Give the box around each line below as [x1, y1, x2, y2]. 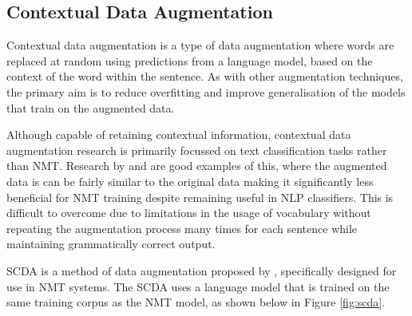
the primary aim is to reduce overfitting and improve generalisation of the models [6, 83, 406, 100]
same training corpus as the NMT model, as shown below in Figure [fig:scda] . [6, 294, 386, 310]
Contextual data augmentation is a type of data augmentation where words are [6, 37, 394, 53]
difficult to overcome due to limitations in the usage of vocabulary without [6, 204, 371, 221]
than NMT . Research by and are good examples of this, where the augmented [6, 157, 387, 174]
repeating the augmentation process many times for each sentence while [6, 219, 358, 236]
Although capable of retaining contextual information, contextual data [6, 126, 351, 143]
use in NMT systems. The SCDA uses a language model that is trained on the [6, 278, 390, 294]
